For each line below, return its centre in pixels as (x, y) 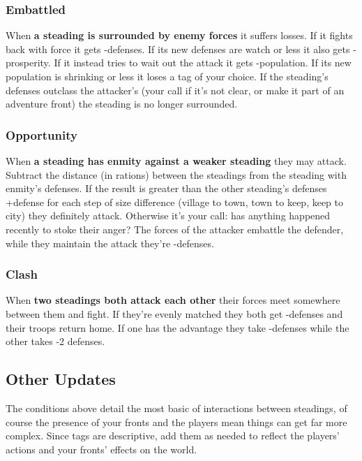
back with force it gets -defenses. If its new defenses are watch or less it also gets (178, 49)
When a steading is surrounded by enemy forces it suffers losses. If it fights (179, 35)
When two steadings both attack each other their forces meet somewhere (173, 300)
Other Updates (61, 379)
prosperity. (28, 63)
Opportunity (42, 134)
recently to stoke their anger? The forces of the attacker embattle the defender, (175, 229)
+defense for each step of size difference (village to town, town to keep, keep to (175, 202)
